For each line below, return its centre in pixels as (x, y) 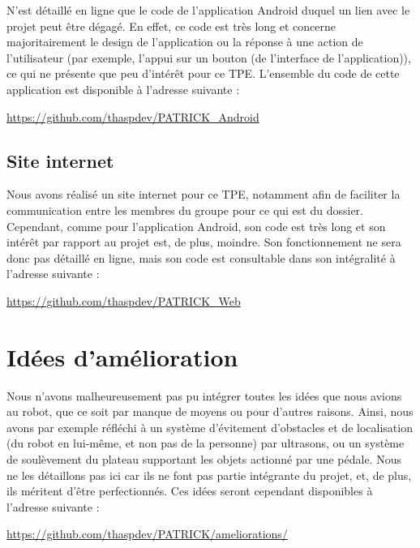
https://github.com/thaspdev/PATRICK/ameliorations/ (147, 534)
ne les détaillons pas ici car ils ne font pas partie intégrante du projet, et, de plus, (209, 475)
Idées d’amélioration (122, 356)
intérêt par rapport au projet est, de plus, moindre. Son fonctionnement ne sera (204, 242)
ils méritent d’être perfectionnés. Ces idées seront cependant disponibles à (190, 491)
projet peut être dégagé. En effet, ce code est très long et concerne (171, 26)
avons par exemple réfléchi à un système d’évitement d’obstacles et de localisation (210, 427)
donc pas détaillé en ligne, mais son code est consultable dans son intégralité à (201, 257)
